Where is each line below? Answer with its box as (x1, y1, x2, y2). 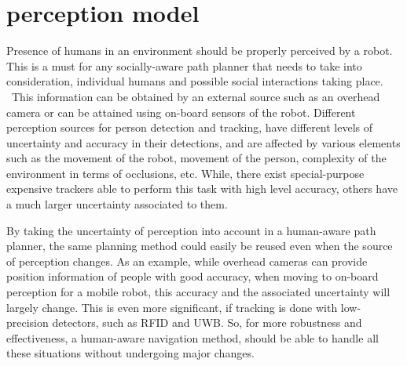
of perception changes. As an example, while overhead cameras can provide (6, 252, 368, 269)
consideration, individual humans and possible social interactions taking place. (6, 73, 383, 89)
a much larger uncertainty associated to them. (6, 196, 228, 212)
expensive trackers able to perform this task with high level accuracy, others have (6, 180, 398, 197)
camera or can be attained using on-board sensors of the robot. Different (6, 103, 356, 120)
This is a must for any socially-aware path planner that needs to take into (6, 57, 362, 74)
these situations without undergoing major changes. (6, 345, 255, 361)
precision (6, 314, 49, 331)
